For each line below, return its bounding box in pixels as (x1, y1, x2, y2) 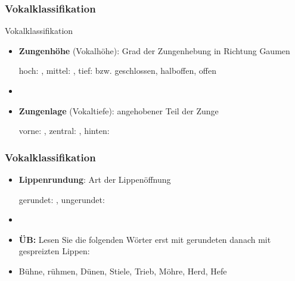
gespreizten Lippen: (18, 245, 90, 257)
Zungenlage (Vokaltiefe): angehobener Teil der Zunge (18, 104, 219, 117)
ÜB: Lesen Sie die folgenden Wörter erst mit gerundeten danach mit (18, 233, 271, 245)
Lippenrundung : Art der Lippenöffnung (18, 173, 171, 185)
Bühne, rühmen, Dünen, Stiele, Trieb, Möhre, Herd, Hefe (18, 264, 227, 277)
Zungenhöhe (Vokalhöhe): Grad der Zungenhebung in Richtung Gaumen (18, 44, 290, 57)
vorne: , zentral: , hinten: (18, 124, 110, 137)
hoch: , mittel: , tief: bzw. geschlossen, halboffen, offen (18, 64, 216, 77)
